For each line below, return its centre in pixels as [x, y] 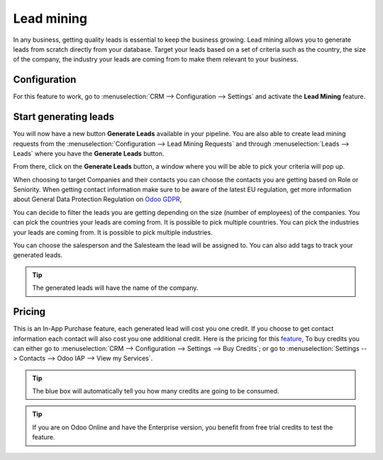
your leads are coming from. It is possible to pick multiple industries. [113, 232]
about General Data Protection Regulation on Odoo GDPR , [98, 199]
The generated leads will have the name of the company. [115, 288]
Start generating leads [64, 117]
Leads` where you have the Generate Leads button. [89, 153]
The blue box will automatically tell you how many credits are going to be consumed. [156, 391]
